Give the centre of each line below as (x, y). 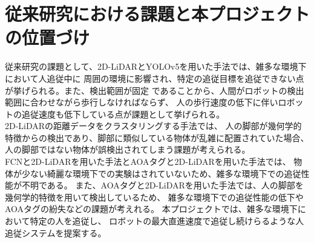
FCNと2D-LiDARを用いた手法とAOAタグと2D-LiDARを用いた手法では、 (148, 161)
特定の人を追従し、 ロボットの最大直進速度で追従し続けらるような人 (167, 221)
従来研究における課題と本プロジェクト (158, 14)
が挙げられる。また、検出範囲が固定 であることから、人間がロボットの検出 (155, 90)
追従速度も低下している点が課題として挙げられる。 (123, 114)
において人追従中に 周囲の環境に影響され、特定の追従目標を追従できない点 (155, 78)
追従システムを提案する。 (56, 232)
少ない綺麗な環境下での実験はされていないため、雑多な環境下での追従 (161, 173)
